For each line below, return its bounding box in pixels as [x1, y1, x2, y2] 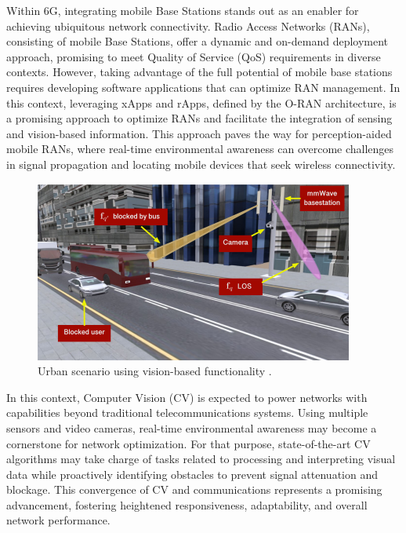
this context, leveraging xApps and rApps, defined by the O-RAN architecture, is [6, 94, 397, 111]
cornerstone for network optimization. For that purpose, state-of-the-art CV [6, 435, 371, 451]
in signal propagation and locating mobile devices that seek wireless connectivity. [6, 155, 396, 172]
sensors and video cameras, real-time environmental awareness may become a [6, 419, 377, 436]
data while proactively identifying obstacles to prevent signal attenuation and [6, 465, 379, 482]
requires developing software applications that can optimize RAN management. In [6, 78, 401, 95]
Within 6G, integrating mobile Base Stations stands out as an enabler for [6, 2, 359, 18]
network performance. [6, 512, 111, 528]
